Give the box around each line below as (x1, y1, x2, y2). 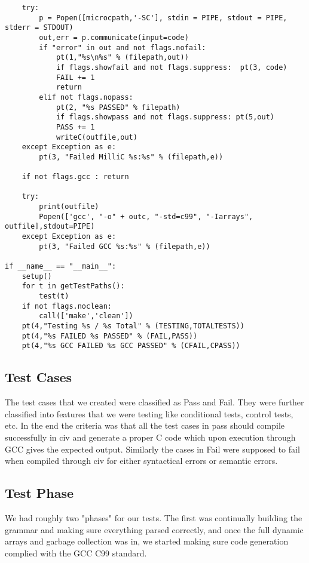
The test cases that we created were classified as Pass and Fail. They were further (5, 396, 304, 408)
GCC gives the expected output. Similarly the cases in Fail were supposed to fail (5, 442, 300, 455)
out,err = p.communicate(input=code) (39, 33, 189, 42)
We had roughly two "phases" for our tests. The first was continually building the (5, 511, 302, 524)
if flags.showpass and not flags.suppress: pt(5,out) (56, 113, 275, 122)
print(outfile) (39, 202, 99, 211)
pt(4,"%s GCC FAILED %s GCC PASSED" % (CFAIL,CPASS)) (22, 342, 240, 350)
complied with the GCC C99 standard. (5, 546, 147, 559)
